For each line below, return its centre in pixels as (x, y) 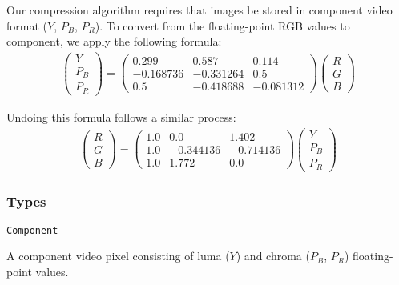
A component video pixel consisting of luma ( (118, 256)
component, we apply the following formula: (114, 41)
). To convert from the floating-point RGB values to (222, 25)
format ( (27, 25)
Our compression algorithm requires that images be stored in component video (199, 10)
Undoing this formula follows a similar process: (121, 116)
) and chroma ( (273, 256)
